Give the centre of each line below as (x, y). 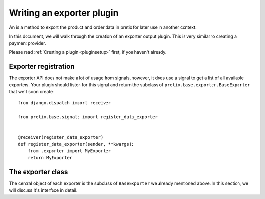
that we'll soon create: (31, 92)
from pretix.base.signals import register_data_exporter (88, 117)
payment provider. (27, 43)
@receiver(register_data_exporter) (61, 137)
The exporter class (39, 172)
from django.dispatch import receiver (65, 103)
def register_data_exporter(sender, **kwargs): (76, 144)
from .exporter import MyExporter (69, 151)
